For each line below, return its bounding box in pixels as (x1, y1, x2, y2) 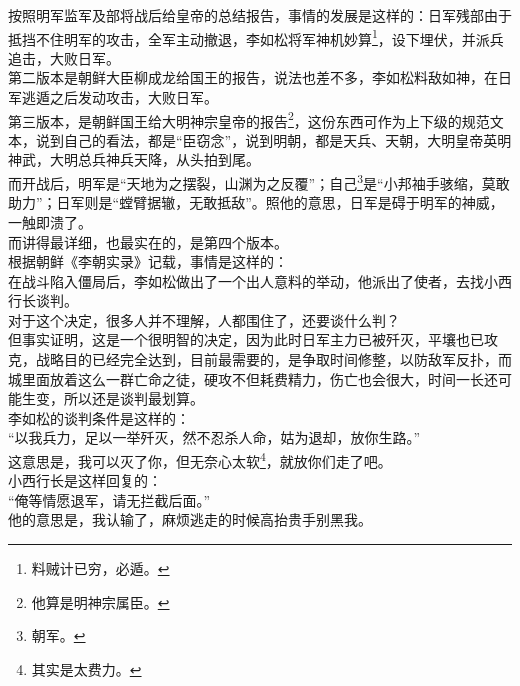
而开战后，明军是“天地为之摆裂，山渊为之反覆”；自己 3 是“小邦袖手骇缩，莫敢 (8, 170, 510, 193)
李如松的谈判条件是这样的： (8, 407, 190, 428)
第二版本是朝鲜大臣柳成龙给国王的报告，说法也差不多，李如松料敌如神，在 (8, 67, 498, 88)
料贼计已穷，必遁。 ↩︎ (31, 558, 170, 579)
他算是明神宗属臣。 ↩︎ (31, 591, 170, 612)
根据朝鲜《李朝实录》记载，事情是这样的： (8, 251, 288, 272)
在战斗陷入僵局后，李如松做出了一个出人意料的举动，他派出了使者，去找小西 (8, 270, 512, 291)
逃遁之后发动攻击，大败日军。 (21, 87, 218, 108)
